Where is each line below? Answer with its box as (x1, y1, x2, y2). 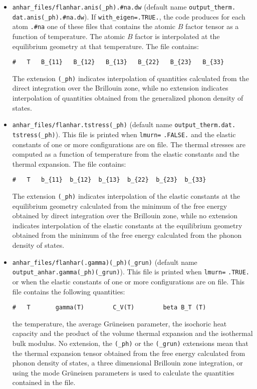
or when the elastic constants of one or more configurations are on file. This (12, 276, 245, 286)
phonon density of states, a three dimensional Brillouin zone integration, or (12, 357, 243, 368)
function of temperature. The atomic (12, 31, 125, 41)
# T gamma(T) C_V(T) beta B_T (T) (12, 304, 206, 311)
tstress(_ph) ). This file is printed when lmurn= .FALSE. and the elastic (12, 129, 236, 139)
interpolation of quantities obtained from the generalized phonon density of (12, 93, 243, 103)
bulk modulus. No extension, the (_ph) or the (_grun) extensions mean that (12, 337, 248, 348)
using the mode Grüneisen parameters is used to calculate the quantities (12, 367, 234, 377)
